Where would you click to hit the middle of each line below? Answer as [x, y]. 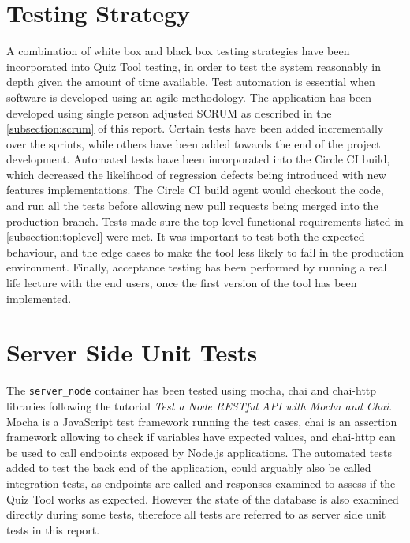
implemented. [39, 298]
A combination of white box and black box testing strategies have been [178, 51]
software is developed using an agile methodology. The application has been [189, 97]
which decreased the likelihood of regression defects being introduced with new [196, 174]
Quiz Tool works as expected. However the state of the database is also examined [203, 498]
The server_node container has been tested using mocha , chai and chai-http [192, 390]
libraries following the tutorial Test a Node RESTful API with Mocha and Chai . [199, 406]
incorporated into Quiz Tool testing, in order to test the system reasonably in [194, 66]
